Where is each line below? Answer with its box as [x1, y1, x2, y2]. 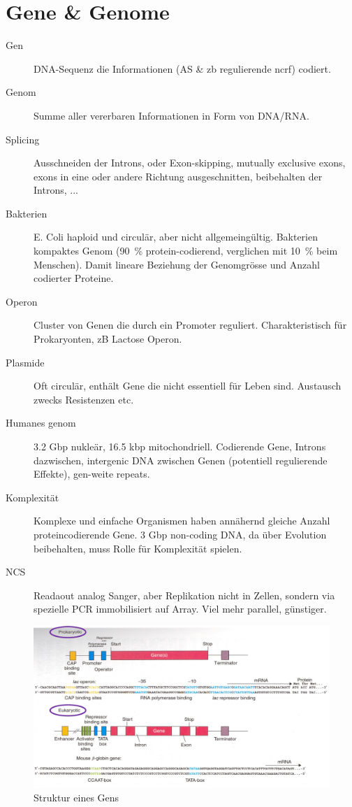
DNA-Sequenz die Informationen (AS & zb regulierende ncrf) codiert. [34, 61, 331, 76]
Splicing [6, 131, 40, 146]
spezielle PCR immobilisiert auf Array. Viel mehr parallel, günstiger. [34, 601, 327, 616]
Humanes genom [6, 415, 76, 430]
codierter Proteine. [34, 271, 114, 285]
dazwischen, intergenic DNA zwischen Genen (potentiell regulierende [34, 452, 328, 467]
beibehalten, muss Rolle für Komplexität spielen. [34, 541, 242, 555]
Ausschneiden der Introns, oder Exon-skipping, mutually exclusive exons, [34, 155, 346, 170]
